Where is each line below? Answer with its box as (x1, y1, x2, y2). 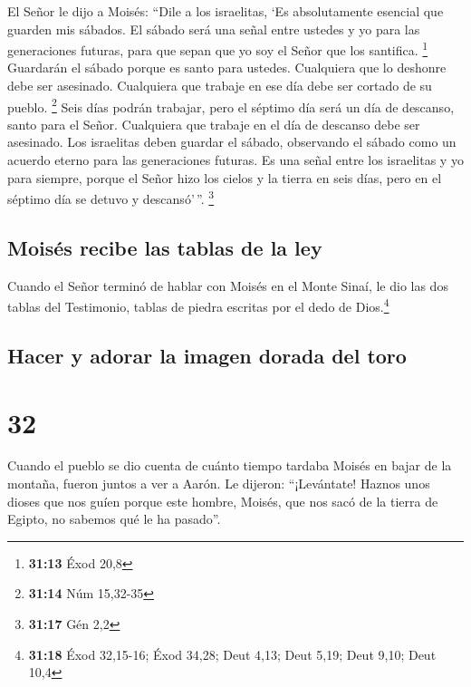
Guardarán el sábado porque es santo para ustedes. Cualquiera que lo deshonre (7, 58, 447, 77)
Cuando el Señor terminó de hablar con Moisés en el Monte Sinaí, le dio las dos (7, 276, 448, 295)
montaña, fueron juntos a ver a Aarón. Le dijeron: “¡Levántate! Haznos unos (7, 474, 430, 493)
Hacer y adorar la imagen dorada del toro (7, 341, 407, 369)
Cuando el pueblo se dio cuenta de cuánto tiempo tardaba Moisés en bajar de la (7, 456, 452, 475)
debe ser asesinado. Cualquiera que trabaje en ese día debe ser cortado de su (7, 76, 432, 95)
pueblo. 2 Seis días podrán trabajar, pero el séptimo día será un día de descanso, (7, 94, 455, 116)
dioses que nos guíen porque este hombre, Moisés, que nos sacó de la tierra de (7, 491, 438, 510)
